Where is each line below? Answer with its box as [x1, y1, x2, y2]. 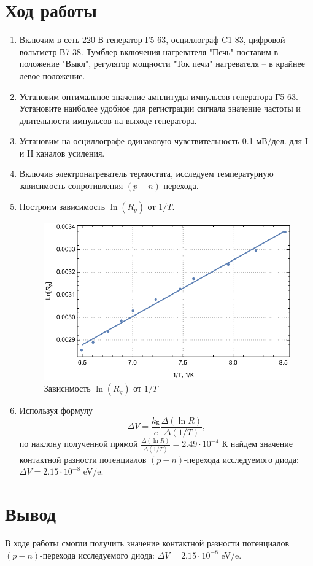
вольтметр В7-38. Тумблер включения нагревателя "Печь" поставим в [19, 45, 279, 58]
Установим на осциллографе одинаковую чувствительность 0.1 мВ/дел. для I [19, 134, 308, 147]
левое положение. [19, 69, 85, 82]
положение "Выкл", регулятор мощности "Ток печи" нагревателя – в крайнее [19, 57, 305, 70]
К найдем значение [222, 437, 293, 450]
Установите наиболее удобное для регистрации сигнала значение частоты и [19, 102, 301, 115]
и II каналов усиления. [19, 146, 105, 159]
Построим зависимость [19, 200, 106, 212]
